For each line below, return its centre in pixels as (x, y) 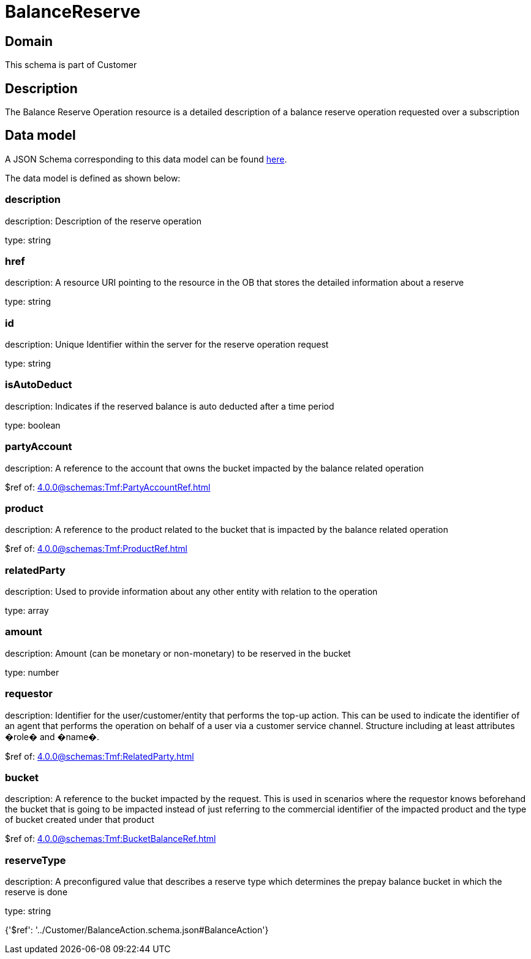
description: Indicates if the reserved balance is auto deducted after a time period (170, 406)
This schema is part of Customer (71, 65)
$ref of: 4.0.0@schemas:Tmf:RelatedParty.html (100, 756)
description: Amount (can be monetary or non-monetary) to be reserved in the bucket (178, 653)
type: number (32, 672)
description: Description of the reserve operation (104, 221)
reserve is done (36, 892)
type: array (27, 611)
